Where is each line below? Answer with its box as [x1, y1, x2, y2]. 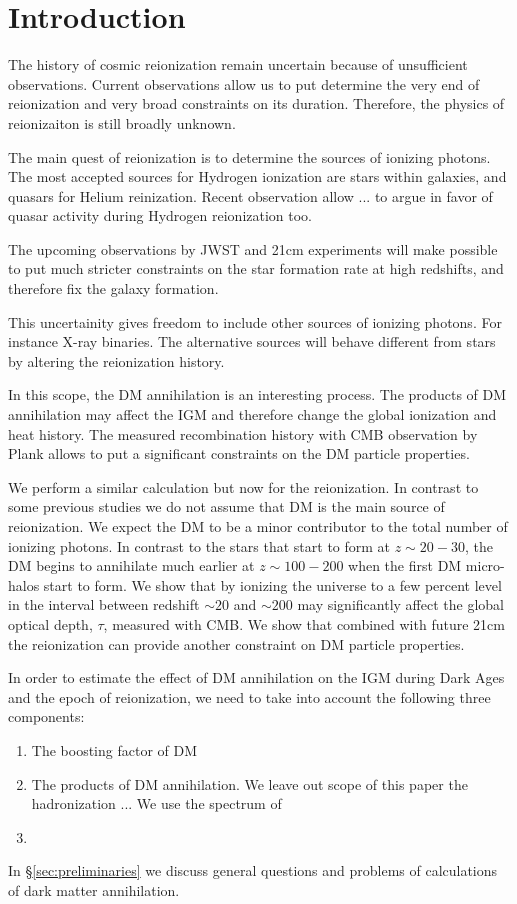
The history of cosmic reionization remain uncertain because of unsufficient [8, 54, 468, 75]
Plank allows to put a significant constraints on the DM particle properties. [8, 443, 470, 464]
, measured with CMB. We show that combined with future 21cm [103, 613, 505, 634]
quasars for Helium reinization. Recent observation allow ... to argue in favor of [8, 185, 493, 206]
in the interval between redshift [8, 594, 200, 615]
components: [8, 706, 85, 727]
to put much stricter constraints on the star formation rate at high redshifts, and [8, 258, 504, 279]
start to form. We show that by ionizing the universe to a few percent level [43, 574, 502, 595]
